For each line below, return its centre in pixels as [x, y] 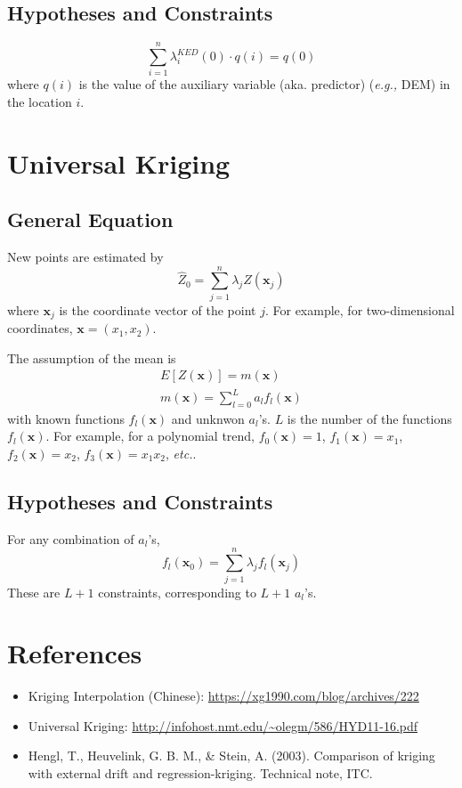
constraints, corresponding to [177, 592]
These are [34, 592]
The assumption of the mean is [92, 357]
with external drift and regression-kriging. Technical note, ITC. [200, 773]
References [75, 653]
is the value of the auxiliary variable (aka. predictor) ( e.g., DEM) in [264, 84]
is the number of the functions [369, 418]
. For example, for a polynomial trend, [150, 436]
